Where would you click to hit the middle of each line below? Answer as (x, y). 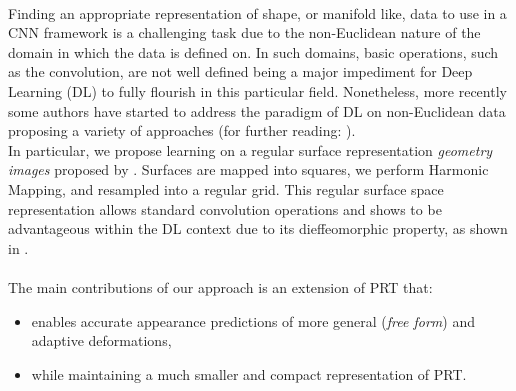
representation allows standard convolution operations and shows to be (225, 208)
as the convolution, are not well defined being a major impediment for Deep (240, 71)
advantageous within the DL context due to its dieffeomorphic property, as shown (258, 228)
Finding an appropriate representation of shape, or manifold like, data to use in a (257, 12)
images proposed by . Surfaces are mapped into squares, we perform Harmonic (248, 169)
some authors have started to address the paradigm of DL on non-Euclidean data (257, 110)
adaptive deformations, (101, 340)
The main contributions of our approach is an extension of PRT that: (220, 286)
